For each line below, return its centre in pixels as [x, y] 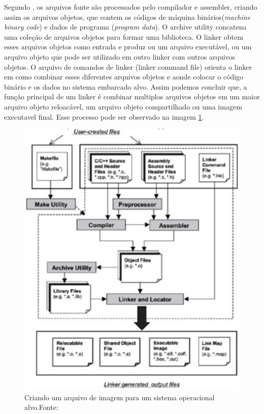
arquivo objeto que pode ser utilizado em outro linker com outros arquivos [120, 56]
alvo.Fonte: [41, 407]
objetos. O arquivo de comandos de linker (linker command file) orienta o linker [128, 66]
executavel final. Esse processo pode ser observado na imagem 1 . [104, 116]
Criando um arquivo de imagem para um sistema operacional [120, 397]
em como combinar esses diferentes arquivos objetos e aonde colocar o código [124, 77]
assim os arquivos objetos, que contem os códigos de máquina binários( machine [127, 17]
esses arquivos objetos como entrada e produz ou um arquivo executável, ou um [128, 47]
